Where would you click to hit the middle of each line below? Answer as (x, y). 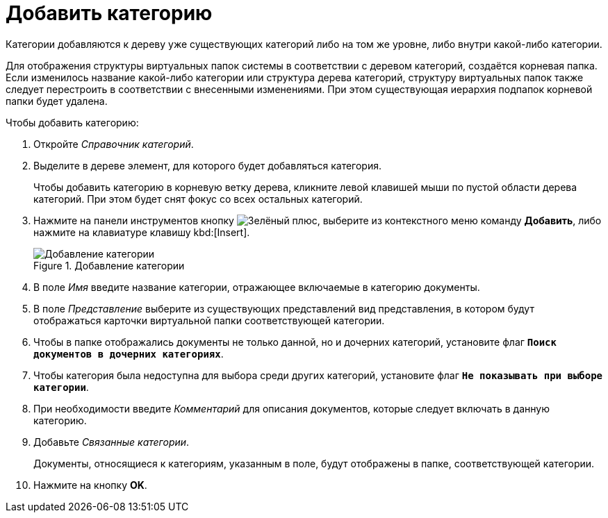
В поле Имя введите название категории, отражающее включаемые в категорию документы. (257, 287)
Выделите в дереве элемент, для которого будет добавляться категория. (208, 165)
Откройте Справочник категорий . (114, 144)
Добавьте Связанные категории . (112, 442)
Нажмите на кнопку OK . (90, 485)
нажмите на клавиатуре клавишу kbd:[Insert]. (142, 232)
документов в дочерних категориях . (129, 353)
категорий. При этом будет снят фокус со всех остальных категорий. (198, 199)
